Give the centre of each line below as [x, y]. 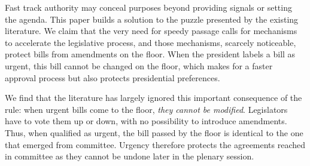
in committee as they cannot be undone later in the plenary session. [130, 156]
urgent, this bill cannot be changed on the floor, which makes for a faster [139, 65]
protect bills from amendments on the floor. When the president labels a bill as [150, 54]
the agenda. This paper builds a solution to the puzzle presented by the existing [152, 19]
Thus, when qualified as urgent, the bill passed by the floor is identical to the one [154, 132]
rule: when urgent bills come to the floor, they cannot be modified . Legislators [146, 109]
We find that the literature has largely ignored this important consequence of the [154, 98]
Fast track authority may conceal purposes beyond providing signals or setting [148, 7]
